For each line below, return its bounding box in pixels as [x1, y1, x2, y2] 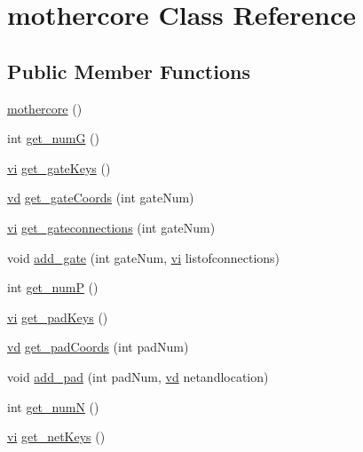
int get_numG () [7, 129, 99, 147]
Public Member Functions [7, 57, 250, 84]
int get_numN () [7, 397, 99, 416]
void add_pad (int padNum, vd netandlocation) [7, 367, 269, 385]
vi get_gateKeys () [7, 158, 111, 177]
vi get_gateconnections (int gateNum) [7, 218, 216, 236]
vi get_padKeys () [7, 307, 108, 326]
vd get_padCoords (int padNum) [7, 337, 189, 356]
